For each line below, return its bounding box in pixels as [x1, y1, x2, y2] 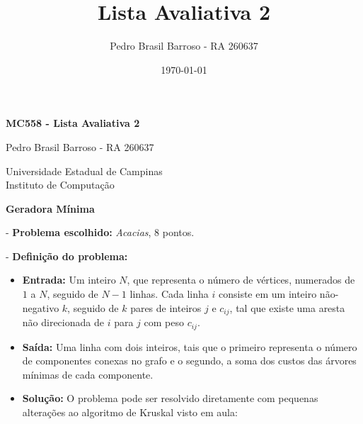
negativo [22, 300, 59, 315]
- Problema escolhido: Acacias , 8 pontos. [6, 225, 195, 240]
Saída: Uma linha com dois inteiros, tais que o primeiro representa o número [22, 339, 357, 354]
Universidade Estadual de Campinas [6, 163, 163, 178]
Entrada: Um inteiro [22, 272, 116, 287]
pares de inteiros [130, 300, 202, 315]
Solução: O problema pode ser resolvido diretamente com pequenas [22, 391, 318, 406]
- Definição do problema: [6, 248, 128, 263]
